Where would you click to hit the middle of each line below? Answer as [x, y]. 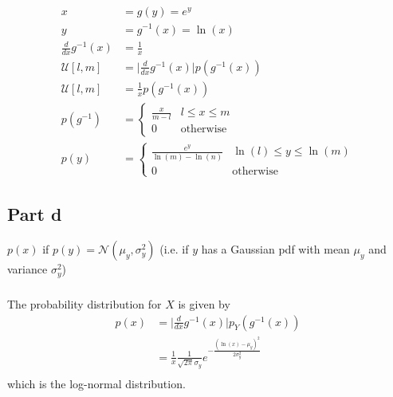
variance [28, 269]
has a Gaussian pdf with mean [275, 249]
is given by [204, 303]
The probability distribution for [84, 303]
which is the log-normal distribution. [96, 383]
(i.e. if [174, 249]
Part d [35, 214]
